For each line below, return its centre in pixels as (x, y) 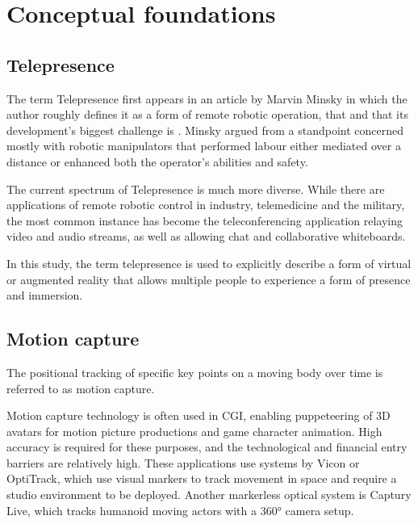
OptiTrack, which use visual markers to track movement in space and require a (202, 478)
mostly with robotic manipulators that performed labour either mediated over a (204, 146)
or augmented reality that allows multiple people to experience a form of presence (209, 279)
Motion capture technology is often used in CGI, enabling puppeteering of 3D (199, 415)
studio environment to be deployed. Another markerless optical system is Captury (209, 495)
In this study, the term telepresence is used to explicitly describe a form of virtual (209, 263)
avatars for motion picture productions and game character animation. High (194, 431)
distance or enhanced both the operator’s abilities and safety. (157, 161)
